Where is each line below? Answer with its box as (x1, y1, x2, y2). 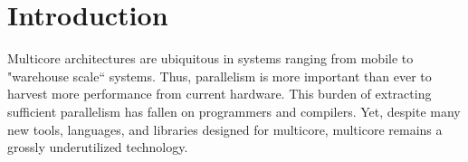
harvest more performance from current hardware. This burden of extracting (7, 84, 432, 103)
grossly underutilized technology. (7, 138, 188, 157)
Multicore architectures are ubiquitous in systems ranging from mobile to (7, 49, 414, 68)
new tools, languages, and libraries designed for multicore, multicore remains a (7, 119, 443, 138)
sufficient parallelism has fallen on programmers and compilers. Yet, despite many (7, 101, 461, 120)
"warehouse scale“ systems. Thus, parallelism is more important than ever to (7, 66, 432, 85)
